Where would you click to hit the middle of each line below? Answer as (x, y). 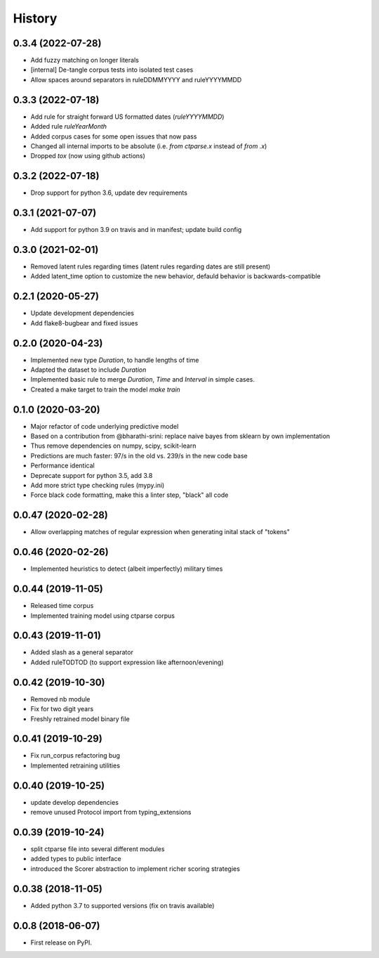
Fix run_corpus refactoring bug (75, 756)
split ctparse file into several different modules (98, 849)
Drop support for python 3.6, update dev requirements (109, 193)
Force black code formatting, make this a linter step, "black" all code (129, 495)
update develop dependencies (75, 802)
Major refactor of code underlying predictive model (105, 426)
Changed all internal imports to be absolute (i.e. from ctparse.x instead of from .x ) (149, 146)
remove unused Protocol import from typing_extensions (111, 813)
